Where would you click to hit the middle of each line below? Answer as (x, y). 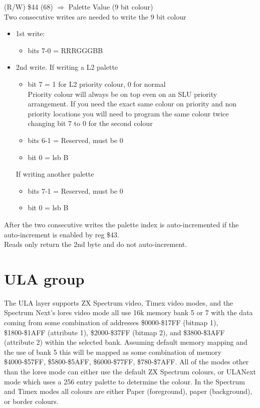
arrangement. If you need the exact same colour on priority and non (132, 104)
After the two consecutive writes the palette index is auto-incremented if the (121, 224)
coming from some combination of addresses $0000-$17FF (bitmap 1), (111, 322)
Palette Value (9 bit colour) (111, 7)
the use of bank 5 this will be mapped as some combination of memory (113, 352)
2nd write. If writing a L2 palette (67, 67)
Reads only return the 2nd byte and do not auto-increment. (96, 244)
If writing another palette (55, 174)
